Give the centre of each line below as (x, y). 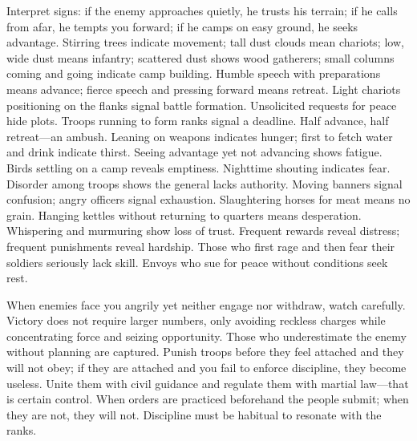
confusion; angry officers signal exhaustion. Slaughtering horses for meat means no (208, 199)
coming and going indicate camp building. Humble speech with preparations (194, 73)
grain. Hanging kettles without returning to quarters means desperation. (184, 214)
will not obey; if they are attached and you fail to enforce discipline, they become (206, 368)
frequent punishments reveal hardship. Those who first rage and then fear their (201, 246)
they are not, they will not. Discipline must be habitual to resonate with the (194, 414)
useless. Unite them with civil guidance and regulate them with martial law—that (208, 383)
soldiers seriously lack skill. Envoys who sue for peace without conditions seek (197, 262)
